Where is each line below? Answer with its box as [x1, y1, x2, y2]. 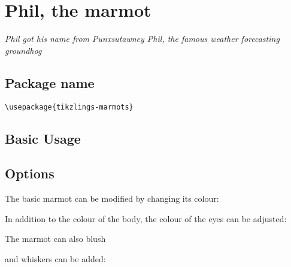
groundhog [5, 44, 42, 56]
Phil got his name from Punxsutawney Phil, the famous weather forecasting [5, 32, 280, 45]
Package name [5, 73, 95, 92]
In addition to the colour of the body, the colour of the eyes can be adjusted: [5, 212, 287, 224]
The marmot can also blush [5, 232, 106, 245]
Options [5, 164, 54, 183]
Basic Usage [5, 129, 81, 147]
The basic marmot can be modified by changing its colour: [5, 192, 219, 205]
